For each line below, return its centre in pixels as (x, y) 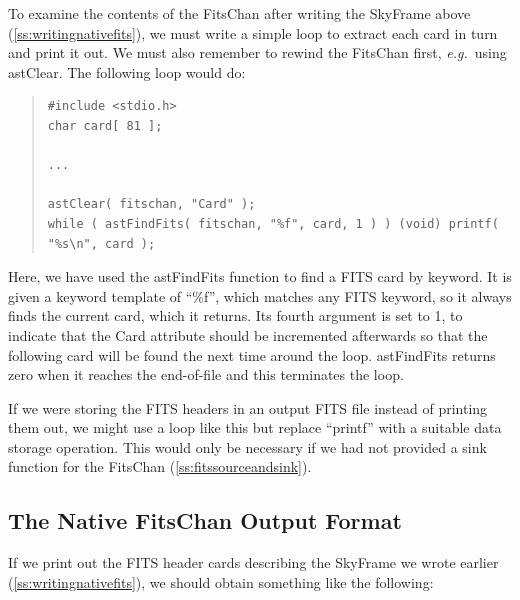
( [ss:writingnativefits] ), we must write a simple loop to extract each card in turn (253, 32)
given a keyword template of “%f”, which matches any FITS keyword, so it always (260, 295)
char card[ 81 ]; (105, 125)
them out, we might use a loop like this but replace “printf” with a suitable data (255, 427)
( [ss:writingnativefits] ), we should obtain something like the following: (221, 581)
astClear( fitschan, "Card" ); (151, 204)
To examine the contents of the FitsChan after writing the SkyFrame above (239, 13)
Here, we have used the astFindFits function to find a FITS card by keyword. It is (260, 276)
